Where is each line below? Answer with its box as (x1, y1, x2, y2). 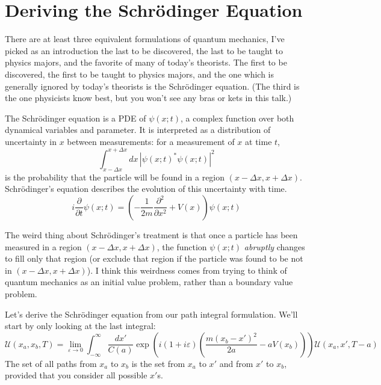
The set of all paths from (5, 357, 97, 369)
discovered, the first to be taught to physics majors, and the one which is (5, 67, 274, 80)
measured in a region (5, 240, 82, 253)
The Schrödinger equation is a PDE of (5, 111, 146, 124)
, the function (156, 240, 207, 253)
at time (245, 135, 272, 147)
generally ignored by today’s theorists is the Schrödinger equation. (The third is (5, 79, 300, 92)
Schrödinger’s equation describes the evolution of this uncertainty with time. (5, 182, 287, 195)
